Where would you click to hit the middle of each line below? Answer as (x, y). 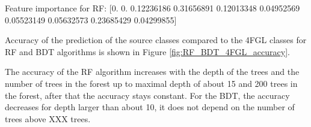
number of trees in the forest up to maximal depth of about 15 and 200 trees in (151, 83)
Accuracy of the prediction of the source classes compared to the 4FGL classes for (156, 40)
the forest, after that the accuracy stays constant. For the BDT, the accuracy (147, 95)
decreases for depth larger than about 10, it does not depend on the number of (150, 107)
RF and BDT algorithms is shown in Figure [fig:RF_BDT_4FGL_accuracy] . (147, 51)
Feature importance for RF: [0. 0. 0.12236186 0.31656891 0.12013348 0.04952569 (152, 8)
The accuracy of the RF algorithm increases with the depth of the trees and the (152, 72)
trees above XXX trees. (48, 118)
